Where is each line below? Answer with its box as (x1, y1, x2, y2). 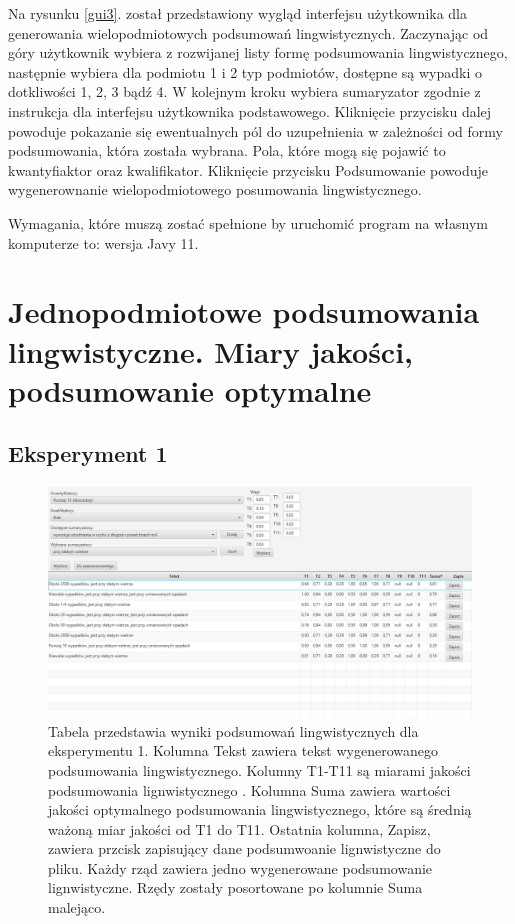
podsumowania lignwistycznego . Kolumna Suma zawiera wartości (48, 779, 451, 800)
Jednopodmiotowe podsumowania (8, 291, 480, 332)
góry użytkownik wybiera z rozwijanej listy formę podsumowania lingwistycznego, (8, 42, 508, 63)
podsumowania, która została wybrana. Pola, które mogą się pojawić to (8, 140, 446, 161)
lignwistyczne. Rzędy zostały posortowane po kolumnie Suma (48, 877, 423, 898)
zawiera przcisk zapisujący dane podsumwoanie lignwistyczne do (48, 838, 441, 859)
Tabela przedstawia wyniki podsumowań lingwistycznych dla (48, 720, 419, 741)
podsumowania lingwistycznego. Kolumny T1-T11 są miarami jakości (48, 759, 471, 780)
